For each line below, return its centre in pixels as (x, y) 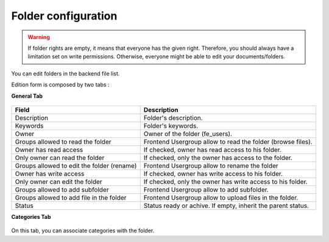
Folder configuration (64, 16)
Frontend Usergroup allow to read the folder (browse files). (228, 142)
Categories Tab (31, 216)
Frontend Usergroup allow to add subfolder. (206, 190)
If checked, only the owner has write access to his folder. (225, 181)
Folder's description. (173, 117)
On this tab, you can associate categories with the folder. (83, 230)
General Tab (27, 96)
